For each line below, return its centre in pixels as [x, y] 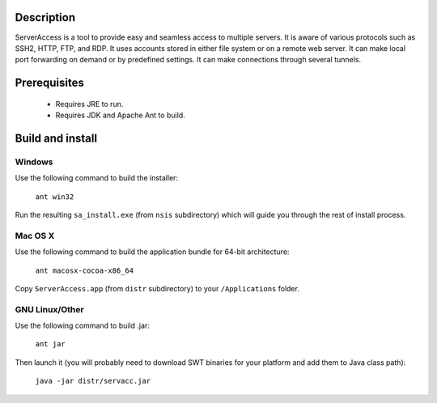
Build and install [56, 138]
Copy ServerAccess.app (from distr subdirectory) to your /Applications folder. [157, 288]
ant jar [51, 344]
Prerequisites [49, 83]
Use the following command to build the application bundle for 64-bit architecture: [152, 252]
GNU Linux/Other [49, 309]
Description [45, 17]
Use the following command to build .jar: [82, 326]
